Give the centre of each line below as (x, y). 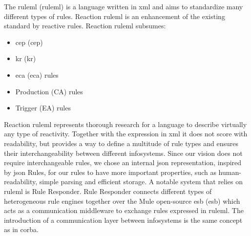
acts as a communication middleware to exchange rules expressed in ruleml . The (124, 210)
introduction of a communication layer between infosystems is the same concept (123, 220)
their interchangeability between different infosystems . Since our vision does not (123, 153)
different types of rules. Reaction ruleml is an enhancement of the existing (115, 16)
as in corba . (21, 229)
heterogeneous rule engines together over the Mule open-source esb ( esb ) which (122, 201)
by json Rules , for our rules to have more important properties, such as (110, 172)
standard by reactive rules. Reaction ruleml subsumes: (85, 26)
